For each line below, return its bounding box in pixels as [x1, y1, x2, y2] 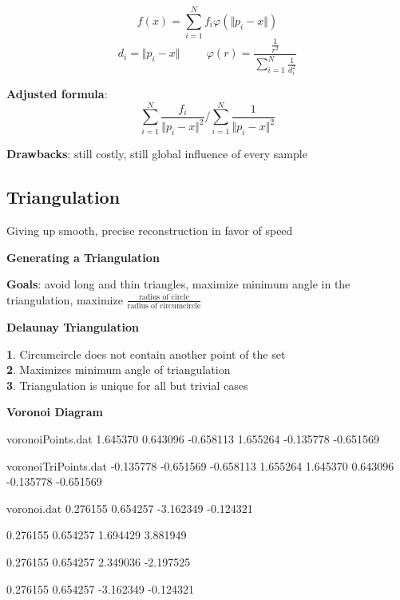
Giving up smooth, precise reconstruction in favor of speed [6, 221, 293, 238]
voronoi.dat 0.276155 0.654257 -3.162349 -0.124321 [6, 499, 253, 516]
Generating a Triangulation [6, 248, 160, 265]
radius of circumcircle [127, 302, 201, 311]
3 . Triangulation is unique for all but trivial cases [6, 376, 248, 393]
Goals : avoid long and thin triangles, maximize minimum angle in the [6, 276, 350, 292]
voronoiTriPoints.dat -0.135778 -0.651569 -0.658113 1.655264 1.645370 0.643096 [6, 457, 394, 474]
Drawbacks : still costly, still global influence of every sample [6, 145, 307, 162]
